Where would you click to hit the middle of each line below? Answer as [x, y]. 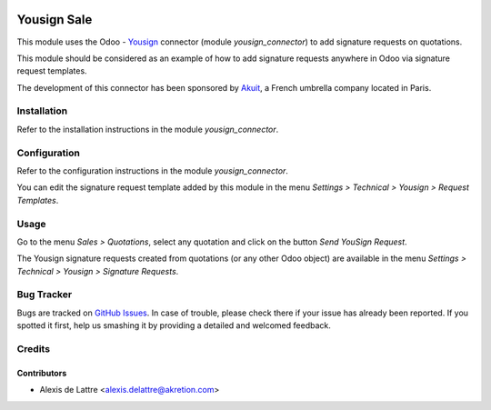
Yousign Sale [55, 20]
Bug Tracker [45, 295]
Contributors [42, 373]
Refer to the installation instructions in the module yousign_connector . [148, 129]
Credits [33, 348]
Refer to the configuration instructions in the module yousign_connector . [152, 170]
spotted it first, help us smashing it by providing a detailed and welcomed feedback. [174, 325]
